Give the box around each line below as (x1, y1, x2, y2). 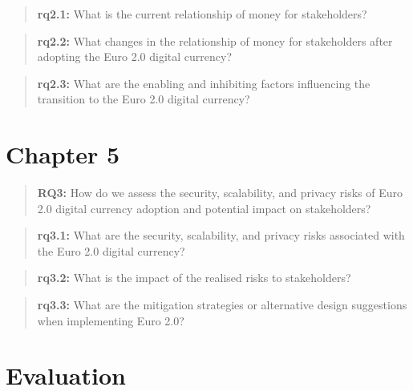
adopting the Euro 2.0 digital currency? (37, 48, 233, 65)
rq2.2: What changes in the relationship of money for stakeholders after (37, 32, 393, 49)
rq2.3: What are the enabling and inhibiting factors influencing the (37, 75, 370, 91)
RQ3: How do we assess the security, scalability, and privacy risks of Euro (37, 184, 403, 201)
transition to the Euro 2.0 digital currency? (37, 91, 250, 107)
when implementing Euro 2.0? (37, 312, 184, 329)
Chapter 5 (6, 138, 120, 171)
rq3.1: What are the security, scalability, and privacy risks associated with (37, 227, 405, 244)
